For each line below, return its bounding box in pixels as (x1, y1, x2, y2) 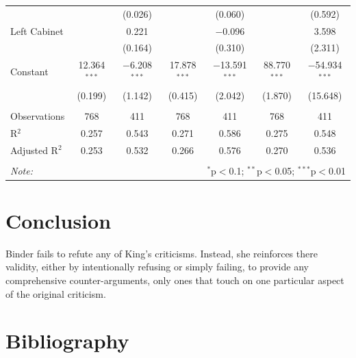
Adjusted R (10, 142, 58, 157)
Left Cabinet (10, 23, 64, 38)
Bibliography (5, 327, 129, 355)
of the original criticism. (5, 286, 106, 301)
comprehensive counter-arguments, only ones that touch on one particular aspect (5, 273, 344, 287)
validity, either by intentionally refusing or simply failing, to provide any (5, 259, 309, 274)
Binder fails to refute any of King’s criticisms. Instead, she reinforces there (5, 246, 318, 260)
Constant (10, 64, 49, 79)
